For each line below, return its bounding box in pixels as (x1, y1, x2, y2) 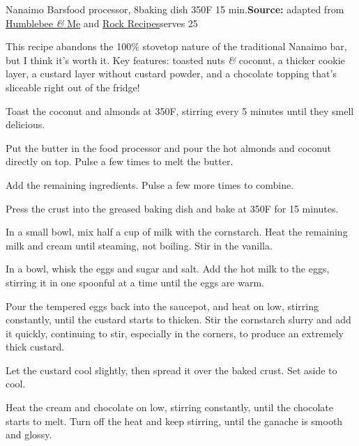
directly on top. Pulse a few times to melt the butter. (6, 154, 234, 169)
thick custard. (6, 339, 65, 354)
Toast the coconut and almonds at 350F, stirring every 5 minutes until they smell (6, 103, 354, 118)
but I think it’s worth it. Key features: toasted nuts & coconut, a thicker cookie (6, 52, 345, 67)
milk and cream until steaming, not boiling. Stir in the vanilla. (6, 238, 273, 252)
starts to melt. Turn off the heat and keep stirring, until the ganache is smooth (6, 413, 343, 428)
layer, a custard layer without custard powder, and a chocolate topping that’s (6, 66, 337, 81)
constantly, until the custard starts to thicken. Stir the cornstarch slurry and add (6, 312, 351, 327)
